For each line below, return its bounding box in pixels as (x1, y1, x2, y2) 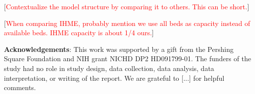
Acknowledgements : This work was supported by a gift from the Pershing (4, 44, 234, 54)
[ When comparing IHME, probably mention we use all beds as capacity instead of (4, 18, 251, 28)
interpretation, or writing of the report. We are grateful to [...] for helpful (4, 72, 225, 83)
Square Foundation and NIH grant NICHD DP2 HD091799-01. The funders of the (4, 53, 251, 64)
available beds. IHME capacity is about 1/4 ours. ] (4, 27, 154, 38)
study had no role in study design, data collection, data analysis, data (4, 63, 214, 73)
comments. (4, 82, 36, 93)
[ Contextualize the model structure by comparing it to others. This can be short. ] (4, 1, 250, 11)
